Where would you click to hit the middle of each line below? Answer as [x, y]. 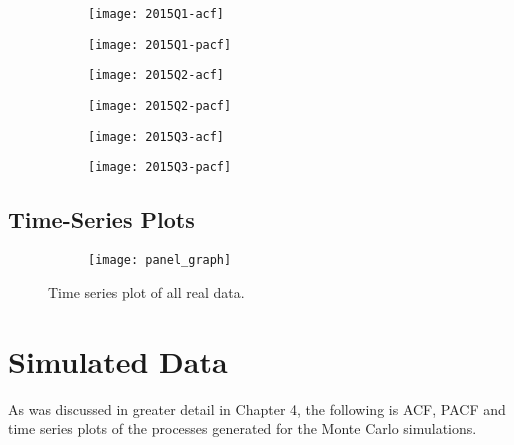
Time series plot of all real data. [146, 291]
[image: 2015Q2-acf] [156, 75]
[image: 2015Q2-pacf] [160, 105]
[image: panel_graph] [160, 260]
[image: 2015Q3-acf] [156, 136]
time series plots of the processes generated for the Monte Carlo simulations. [242, 428]
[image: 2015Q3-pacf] [160, 167]
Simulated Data [118, 360]
